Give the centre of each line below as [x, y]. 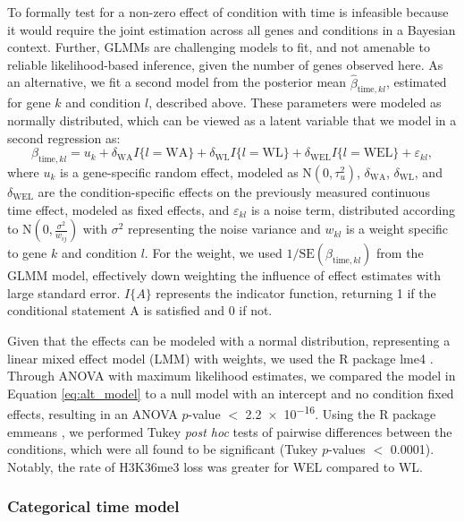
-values [347, 449]
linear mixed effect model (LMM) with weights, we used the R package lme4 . [220, 358]
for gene [29, 103]
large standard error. [64, 292]
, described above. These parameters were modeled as [295, 103]
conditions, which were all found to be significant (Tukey [163, 449]
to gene [27, 253]
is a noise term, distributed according [353, 209]
